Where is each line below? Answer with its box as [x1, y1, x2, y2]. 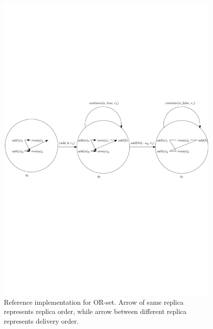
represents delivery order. [4, 315, 79, 326]
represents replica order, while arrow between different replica [4, 306, 187, 316]
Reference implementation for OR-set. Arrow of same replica [4, 296, 183, 307]
